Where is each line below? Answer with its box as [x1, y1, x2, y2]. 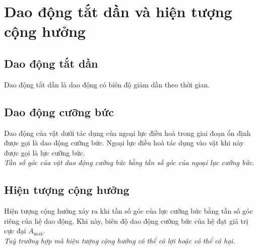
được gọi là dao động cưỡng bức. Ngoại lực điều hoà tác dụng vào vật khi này [4, 137, 244, 148]
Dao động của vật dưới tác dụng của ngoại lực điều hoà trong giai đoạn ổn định [4, 127, 251, 138]
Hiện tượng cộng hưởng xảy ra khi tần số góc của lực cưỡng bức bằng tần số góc [4, 206, 253, 216]
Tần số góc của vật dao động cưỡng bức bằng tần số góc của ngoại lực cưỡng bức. [4, 157, 254, 168]
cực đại [4, 225, 26, 236]
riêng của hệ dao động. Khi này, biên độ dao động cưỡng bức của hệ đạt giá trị [4, 215, 248, 226]
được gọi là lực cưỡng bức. [4, 147, 85, 158]
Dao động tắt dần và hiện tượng [4, 1, 232, 22]
